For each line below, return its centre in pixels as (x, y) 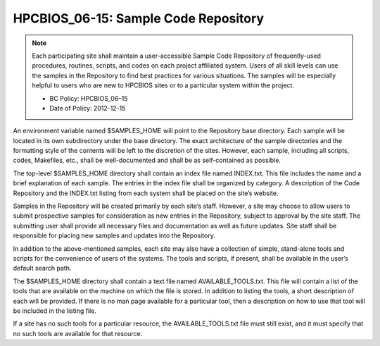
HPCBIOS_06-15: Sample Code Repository (138, 18)
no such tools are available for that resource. (78, 333)
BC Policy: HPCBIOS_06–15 (89, 98)
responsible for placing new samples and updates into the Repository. (114, 235)
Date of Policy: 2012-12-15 (88, 108)
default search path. (42, 268)
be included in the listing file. (55, 311)
